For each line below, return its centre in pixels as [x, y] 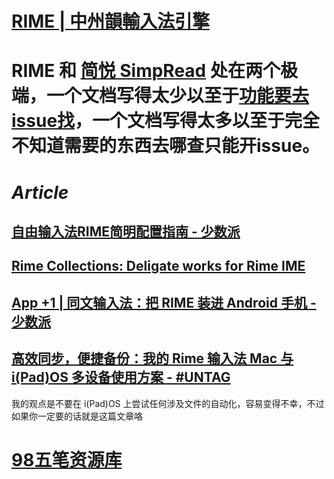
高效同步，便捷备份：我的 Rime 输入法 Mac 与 [152, 358]
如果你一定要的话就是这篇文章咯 [77, 416]
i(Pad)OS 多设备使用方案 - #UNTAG [121, 377]
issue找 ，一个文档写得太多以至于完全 [166, 121]
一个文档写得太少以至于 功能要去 [178, 96]
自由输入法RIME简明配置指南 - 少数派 [126, 231]
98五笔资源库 [67, 459]
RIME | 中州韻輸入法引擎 [111, 21]
